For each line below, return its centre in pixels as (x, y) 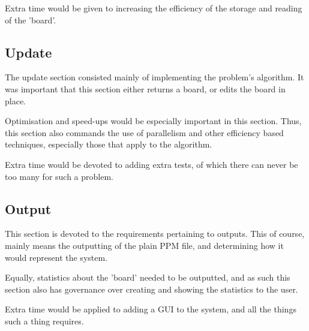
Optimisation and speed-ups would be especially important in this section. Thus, (153, 121)
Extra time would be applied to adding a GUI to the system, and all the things (151, 309)
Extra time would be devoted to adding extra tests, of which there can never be (151, 164)
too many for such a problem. (59, 176)
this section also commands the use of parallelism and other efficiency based (144, 132)
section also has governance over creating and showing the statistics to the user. (151, 289)
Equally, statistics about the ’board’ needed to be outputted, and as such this (148, 277)
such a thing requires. (44, 321)
